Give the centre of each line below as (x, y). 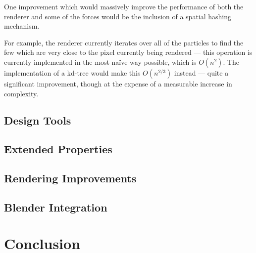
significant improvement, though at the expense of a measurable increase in (118, 83)
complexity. (21, 93)
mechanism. (22, 26)
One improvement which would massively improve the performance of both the (124, 6)
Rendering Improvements (70, 178)
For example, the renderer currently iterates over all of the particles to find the (124, 42)
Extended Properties (58, 149)
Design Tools (38, 120)
